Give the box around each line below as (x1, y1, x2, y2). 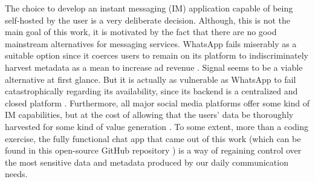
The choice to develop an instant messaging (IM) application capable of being (5, 2, 293, 14)
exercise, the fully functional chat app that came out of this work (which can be (5, 132, 301, 145)
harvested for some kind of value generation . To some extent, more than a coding (5, 120, 309, 132)
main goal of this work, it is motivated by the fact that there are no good (5, 25, 277, 38)
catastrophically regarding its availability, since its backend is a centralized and (5, 85, 298, 97)
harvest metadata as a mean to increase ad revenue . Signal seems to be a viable (5, 60, 303, 73)
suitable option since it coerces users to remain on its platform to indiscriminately (5, 49, 308, 62)
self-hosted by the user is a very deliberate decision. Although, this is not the (5, 13, 290, 26)
